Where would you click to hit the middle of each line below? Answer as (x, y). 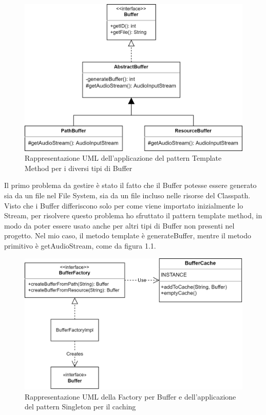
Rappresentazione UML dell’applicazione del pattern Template (123, 158)
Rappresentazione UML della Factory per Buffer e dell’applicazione (130, 396)
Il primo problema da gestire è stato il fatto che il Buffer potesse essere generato (130, 185)
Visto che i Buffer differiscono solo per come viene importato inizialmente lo (124, 205)
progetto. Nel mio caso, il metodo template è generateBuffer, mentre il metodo (128, 235)
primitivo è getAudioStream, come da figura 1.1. (80, 246)
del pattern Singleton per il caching (80, 407)
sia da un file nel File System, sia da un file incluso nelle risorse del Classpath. (127, 195)
